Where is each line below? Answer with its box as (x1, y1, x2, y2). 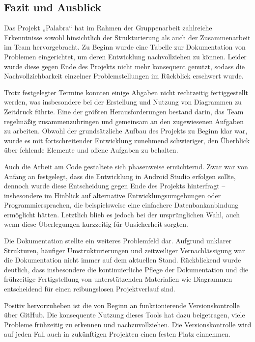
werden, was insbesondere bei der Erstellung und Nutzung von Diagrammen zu (4, 97, 242, 107)
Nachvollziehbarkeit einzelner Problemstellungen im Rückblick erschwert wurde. (4, 71, 244, 81)
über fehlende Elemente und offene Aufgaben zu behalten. (4, 145, 178, 155)
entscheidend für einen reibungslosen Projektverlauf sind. (4, 284, 175, 294)
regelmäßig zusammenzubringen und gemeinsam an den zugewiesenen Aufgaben (4, 116, 244, 126)
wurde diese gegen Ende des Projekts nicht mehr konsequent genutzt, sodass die (4, 61, 245, 71)
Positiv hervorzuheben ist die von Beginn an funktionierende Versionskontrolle (4, 300, 240, 310)
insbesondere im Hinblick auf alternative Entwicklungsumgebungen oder (4, 190, 221, 200)
